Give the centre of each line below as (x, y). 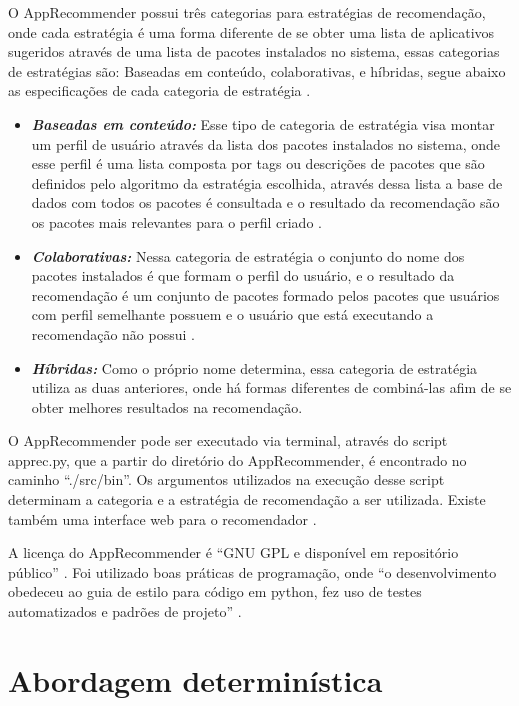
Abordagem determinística (195, 679)
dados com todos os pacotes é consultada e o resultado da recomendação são (265, 202)
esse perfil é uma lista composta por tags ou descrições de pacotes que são (258, 163)
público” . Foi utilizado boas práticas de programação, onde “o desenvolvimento (252, 571)
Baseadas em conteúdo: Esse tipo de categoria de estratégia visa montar (263, 123)
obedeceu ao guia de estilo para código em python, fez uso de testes (215, 591)
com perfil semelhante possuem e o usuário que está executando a (232, 314)
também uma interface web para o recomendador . (162, 518)
